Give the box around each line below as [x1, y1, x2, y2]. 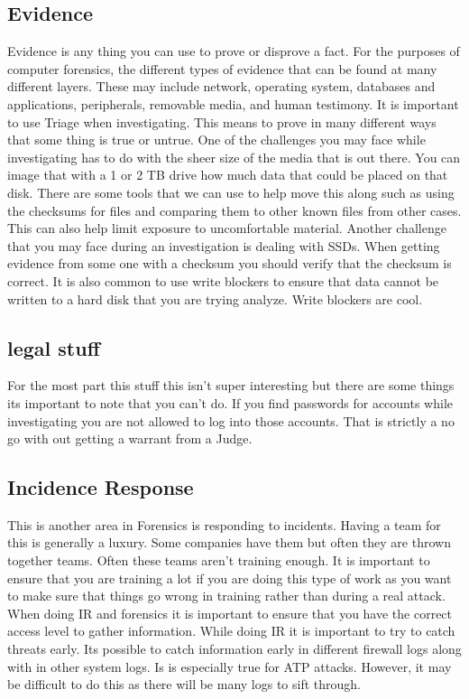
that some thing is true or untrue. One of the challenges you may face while [7, 130, 426, 149]
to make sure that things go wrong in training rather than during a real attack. [7, 586, 446, 605]
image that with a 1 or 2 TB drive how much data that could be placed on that [7, 165, 448, 184]
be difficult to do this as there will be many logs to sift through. [7, 675, 361, 694]
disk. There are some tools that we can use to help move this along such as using [7, 182, 455, 201]
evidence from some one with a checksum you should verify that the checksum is [7, 254, 452, 273]
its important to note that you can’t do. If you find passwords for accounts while [7, 393, 454, 412]
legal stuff [7, 333, 100, 361]
